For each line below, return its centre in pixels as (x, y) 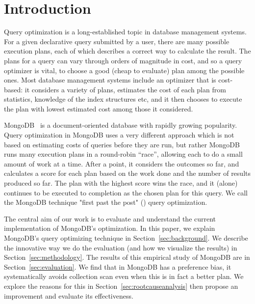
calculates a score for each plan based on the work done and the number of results (127, 173)
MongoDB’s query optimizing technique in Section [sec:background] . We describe (126, 238)
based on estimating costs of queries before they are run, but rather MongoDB (122, 144)
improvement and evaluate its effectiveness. (69, 295)
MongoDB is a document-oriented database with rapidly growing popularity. (121, 125)
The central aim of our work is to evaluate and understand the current (110, 218)
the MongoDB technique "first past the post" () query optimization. (106, 202)
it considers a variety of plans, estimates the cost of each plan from (125, 89)
